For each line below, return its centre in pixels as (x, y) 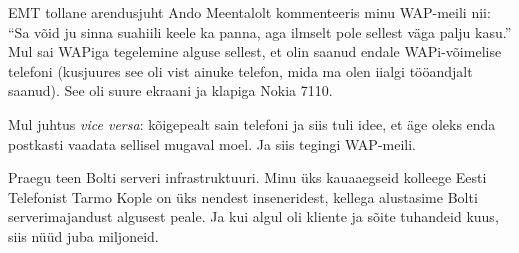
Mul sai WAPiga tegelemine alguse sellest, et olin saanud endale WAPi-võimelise (255, 51)
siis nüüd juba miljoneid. (83, 235)
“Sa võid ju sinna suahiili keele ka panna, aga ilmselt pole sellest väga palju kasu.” (260, 31)
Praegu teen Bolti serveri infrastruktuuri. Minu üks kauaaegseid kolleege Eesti (247, 177)
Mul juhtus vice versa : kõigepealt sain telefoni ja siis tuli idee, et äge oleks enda (252, 123)
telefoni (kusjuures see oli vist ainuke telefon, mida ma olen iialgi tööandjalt (240, 70)
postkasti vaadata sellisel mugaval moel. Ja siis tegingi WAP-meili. (212, 143)
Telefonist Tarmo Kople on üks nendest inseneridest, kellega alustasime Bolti (243, 196)
